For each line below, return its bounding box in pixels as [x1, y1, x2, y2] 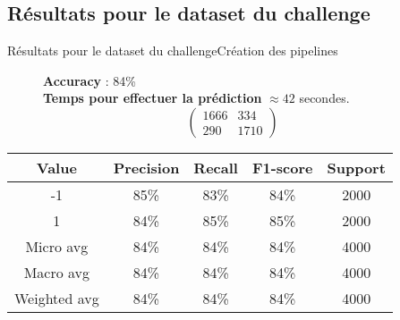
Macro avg [23, 261, 90, 282]
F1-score [251, 156, 313, 178]
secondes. [299, 88, 350, 107]
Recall [193, 156, 238, 178]
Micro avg [25, 235, 89, 257]
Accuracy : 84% [43, 71, 136, 89]
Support [327, 156, 386, 178]
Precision [113, 156, 180, 178]
